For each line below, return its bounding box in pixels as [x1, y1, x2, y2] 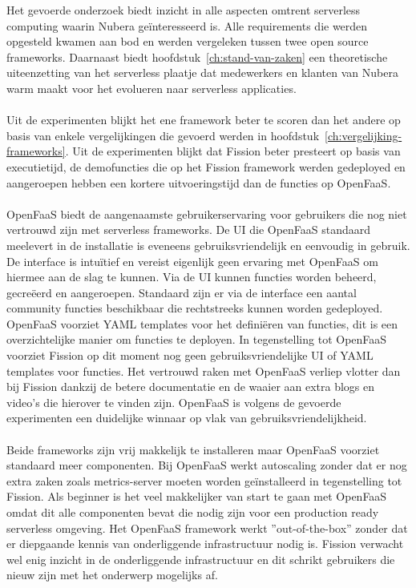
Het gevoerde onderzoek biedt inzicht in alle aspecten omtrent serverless [6, 2, 361, 18]
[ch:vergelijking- [325, 127, 402, 143]
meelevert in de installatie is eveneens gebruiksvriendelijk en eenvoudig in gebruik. [6, 236, 410, 253]
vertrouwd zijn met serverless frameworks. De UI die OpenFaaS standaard [6, 221, 371, 238]
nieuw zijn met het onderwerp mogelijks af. [6, 566, 218, 583]
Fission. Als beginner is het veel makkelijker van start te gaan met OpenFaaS [6, 488, 387, 505]
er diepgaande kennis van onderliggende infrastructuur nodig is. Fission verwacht [6, 535, 404, 552]
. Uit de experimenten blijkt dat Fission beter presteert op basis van [65, 143, 401, 159]
